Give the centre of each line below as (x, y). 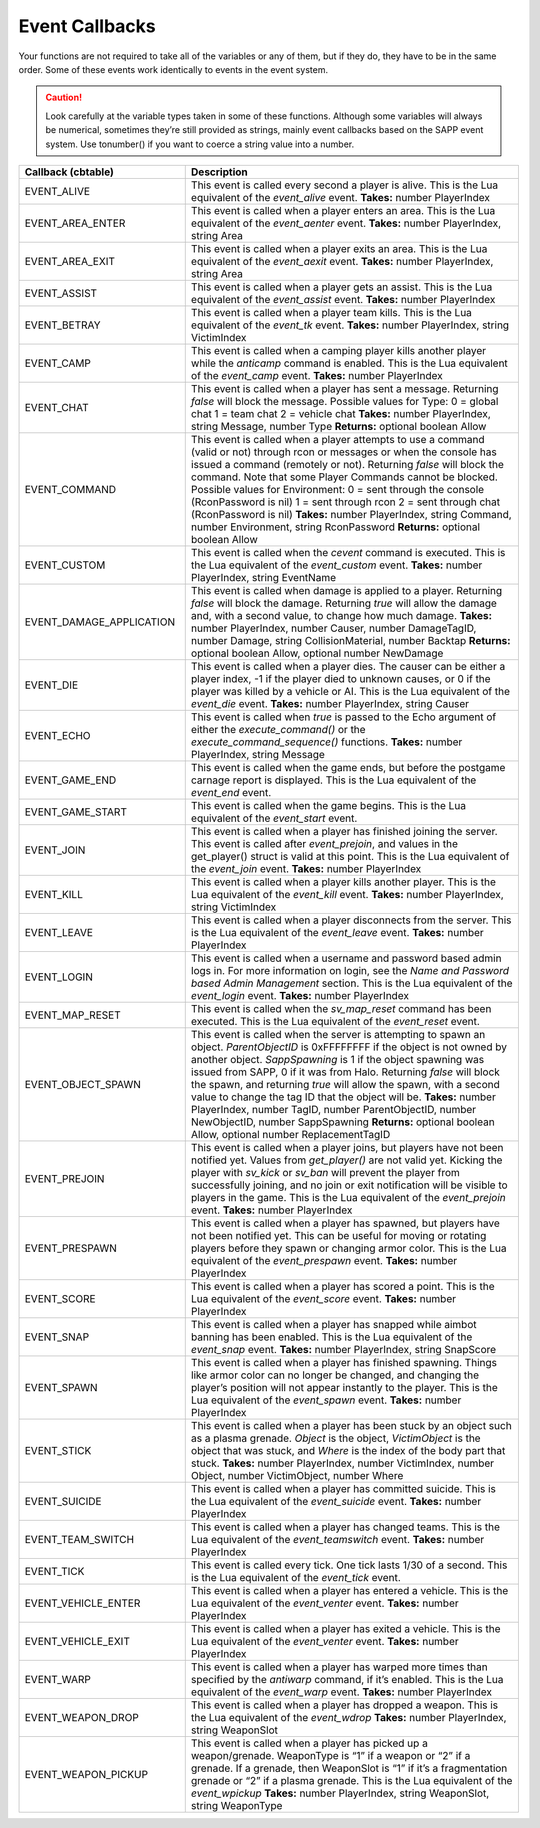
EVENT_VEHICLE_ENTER (82, 1603)
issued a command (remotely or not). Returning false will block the (347, 464)
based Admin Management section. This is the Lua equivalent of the (352, 983)
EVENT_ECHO (57, 735)
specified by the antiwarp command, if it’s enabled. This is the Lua (347, 1679)
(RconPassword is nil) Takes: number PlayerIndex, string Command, (351, 514)
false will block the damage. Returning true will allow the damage (343, 603)
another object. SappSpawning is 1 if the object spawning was (337, 1059)
